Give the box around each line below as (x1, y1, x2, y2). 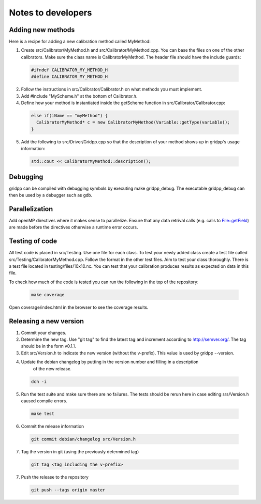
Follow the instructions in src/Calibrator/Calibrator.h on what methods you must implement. (21, 86, 203, 92)
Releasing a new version (9, 317, 84, 325)
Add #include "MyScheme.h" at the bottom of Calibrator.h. (21, 93, 138, 99)
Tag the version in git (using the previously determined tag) (21, 448, 139, 455)
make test (31, 411, 55, 416)
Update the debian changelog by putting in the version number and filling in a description (21, 359, 199, 365)
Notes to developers (9, 7, 92, 18)
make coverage (31, 292, 65, 297)
